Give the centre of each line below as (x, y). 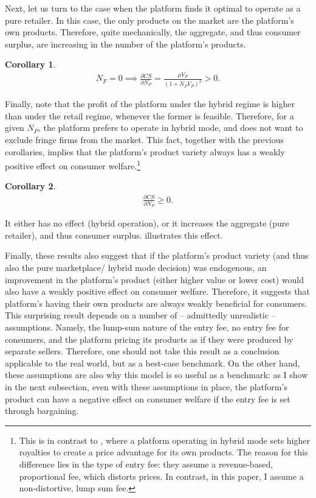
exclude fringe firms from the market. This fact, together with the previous (144, 139)
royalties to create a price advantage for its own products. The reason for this (163, 452)
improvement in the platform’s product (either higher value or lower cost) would (154, 279)
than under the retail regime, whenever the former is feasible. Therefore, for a (149, 115)
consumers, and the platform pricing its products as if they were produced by (149, 339)
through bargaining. (42, 411)
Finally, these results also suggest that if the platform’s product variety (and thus (157, 255)
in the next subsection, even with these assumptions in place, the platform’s (146, 386)
